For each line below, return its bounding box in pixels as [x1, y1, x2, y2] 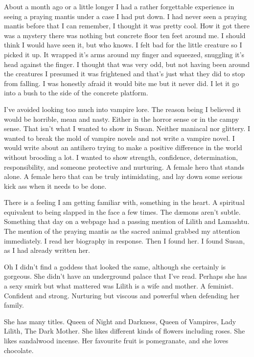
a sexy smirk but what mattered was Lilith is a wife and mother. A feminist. [4, 281, 234, 291]
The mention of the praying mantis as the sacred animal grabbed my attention [4, 226, 240, 236]
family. [4, 300, 24, 310]
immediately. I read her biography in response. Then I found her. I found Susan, [4, 235, 245, 245]
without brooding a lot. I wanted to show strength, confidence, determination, [4, 152, 238, 162]
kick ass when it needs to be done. [4, 180, 107, 191]
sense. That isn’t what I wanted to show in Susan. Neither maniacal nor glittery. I [4, 123, 250, 134]
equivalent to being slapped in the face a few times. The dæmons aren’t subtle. [4, 206, 241, 217]
